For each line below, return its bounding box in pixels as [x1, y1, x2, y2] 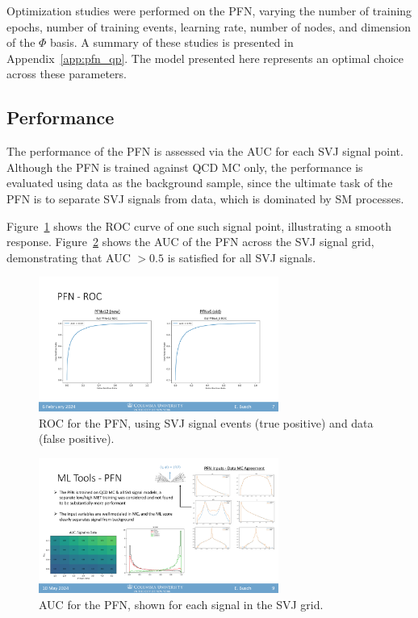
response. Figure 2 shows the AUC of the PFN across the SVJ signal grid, [6, 233, 374, 250]
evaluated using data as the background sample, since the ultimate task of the [6, 174, 393, 191]
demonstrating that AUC [6, 248, 131, 265]
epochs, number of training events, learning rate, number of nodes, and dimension [6, 18, 412, 35]
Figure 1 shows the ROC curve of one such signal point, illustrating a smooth [6, 217, 391, 234]
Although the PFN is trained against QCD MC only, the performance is [6, 158, 363, 175]
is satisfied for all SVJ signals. [167, 248, 316, 265]
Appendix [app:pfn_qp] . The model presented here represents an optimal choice [6, 49, 403, 66]
